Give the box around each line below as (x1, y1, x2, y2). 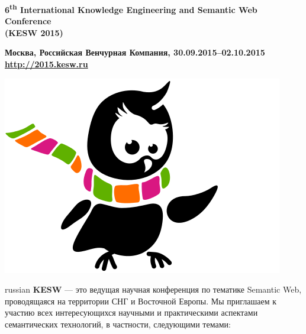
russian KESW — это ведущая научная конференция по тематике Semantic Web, (5, 283, 302, 296)
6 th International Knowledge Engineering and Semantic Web (5, 2, 257, 15)
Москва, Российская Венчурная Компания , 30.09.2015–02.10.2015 (5, 46, 265, 59)
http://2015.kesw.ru (5, 58, 88, 70)
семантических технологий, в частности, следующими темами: (5, 318, 231, 330)
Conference (5, 15, 51, 27)
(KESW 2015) (5, 26, 63, 38)
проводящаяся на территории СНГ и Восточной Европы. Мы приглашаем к (5, 294, 277, 307)
